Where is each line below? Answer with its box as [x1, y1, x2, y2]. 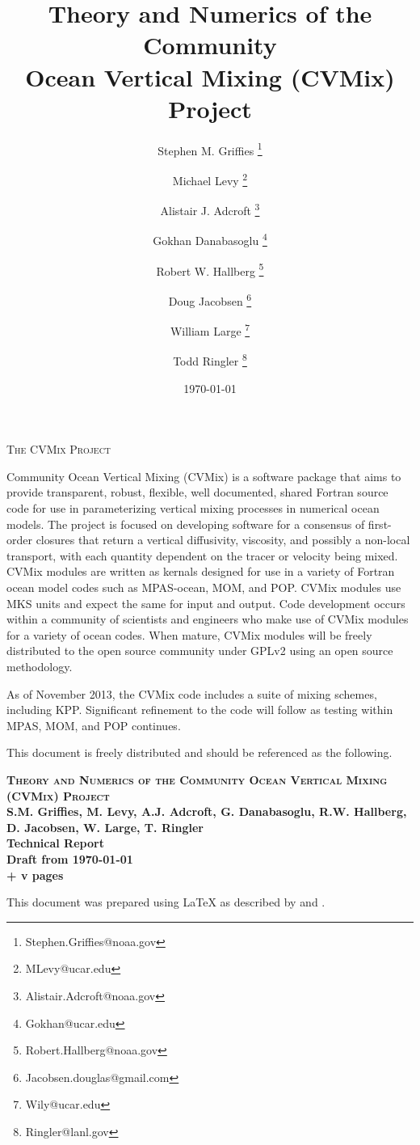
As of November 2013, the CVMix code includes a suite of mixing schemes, [6, 685, 377, 702]
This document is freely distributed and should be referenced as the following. [6, 744, 393, 761]
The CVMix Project [6, 441, 111, 458]
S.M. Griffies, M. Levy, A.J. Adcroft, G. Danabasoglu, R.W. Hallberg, [6, 803, 407, 820]
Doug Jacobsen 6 [168, 289, 252, 309]
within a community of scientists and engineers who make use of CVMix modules [6, 611, 409, 627]
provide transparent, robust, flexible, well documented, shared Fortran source [6, 484, 388, 501]
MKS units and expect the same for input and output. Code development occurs [6, 594, 405, 611]
